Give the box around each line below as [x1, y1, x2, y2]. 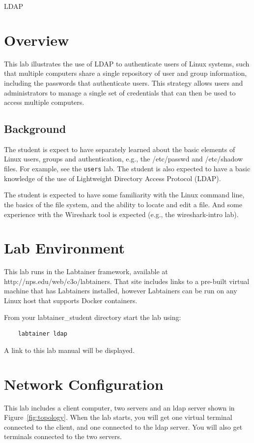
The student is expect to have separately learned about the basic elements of [4, 144, 235, 154]
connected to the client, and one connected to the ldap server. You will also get [4, 421, 243, 432]
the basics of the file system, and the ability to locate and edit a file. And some [4, 199, 242, 209]
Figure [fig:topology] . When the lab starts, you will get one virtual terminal [4, 412, 232, 422]
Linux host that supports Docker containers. [4, 295, 138, 306]
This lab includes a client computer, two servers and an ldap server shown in [4, 402, 235, 412]
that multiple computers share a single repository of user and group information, [4, 68, 247, 78]
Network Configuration [4, 374, 164, 394]
